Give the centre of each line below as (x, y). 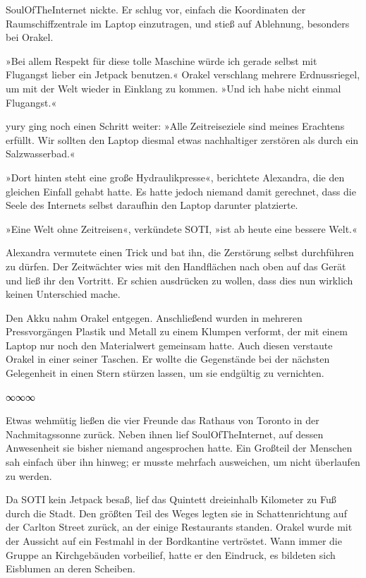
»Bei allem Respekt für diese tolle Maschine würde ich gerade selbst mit (161, 60)
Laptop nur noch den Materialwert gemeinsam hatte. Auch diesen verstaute (169, 345)
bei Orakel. (30, 37)
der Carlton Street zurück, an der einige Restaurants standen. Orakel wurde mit (179, 527)
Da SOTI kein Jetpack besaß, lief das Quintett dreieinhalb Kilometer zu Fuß (171, 499)
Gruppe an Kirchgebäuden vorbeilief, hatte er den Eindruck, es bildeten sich (171, 554)
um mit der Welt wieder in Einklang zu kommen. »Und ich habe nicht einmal (173, 88)
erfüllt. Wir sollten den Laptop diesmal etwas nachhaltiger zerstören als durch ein (182, 139)
